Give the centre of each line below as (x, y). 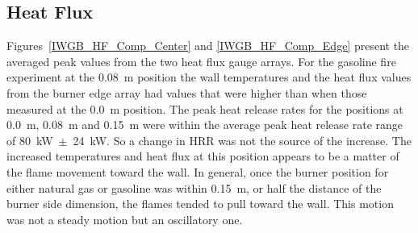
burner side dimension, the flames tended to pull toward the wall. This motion (200, 204)
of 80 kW (30, 140)
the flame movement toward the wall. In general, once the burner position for (198, 171)
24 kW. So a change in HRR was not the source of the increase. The (242, 140)
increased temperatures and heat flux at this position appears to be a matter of (203, 156)
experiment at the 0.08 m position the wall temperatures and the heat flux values (209, 77)
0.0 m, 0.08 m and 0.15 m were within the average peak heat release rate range (205, 125)
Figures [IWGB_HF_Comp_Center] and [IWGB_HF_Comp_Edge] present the (208, 46)
